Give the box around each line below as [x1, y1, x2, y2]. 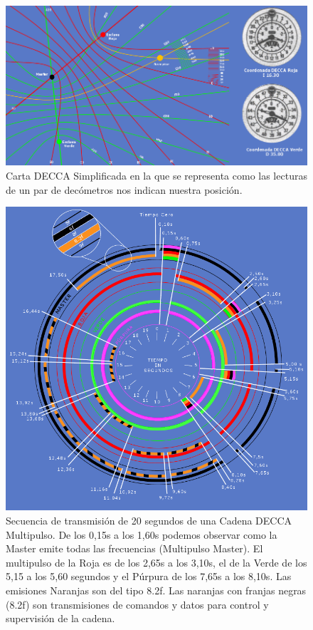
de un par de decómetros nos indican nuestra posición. [6, 182, 243, 197]
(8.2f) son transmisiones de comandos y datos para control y [6, 597, 269, 611]
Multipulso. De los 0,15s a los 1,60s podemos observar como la [6, 527, 277, 542]
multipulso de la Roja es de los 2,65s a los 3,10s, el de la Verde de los [6, 554, 307, 569]
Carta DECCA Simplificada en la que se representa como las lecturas [6, 168, 307, 182]
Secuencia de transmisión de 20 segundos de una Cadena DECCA [6, 513, 292, 528]
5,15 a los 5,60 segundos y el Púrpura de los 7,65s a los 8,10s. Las [6, 569, 292, 584]
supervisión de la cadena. [6, 611, 115, 626]
